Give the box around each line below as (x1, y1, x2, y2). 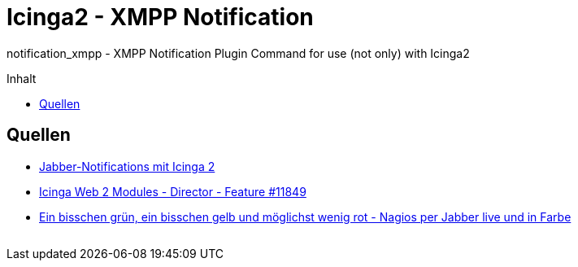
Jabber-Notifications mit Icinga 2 (39, 159, 215, 173)
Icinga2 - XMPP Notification (7, 3, 314, 31)
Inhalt (7, 71, 37, 85)
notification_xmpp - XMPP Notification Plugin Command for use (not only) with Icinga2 (7, 46, 470, 60)
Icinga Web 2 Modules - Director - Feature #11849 (39, 184, 306, 199)
